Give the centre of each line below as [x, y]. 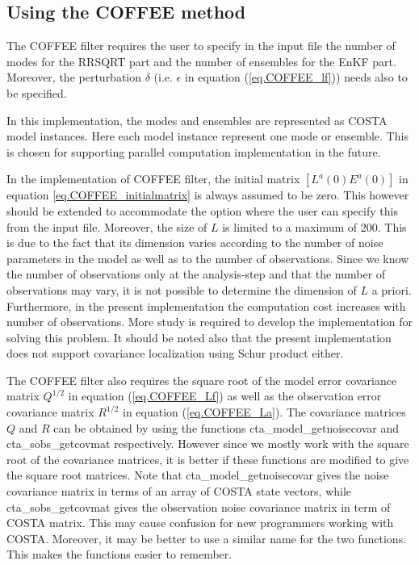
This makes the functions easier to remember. [119, 554]
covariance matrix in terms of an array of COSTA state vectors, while [179, 491]
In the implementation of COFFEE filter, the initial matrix [153, 179]
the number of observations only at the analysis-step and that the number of [196, 274]
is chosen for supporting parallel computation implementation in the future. [194, 151]
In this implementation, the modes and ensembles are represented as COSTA [197, 120]
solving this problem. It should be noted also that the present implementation [199, 337]
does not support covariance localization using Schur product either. [175, 353]
